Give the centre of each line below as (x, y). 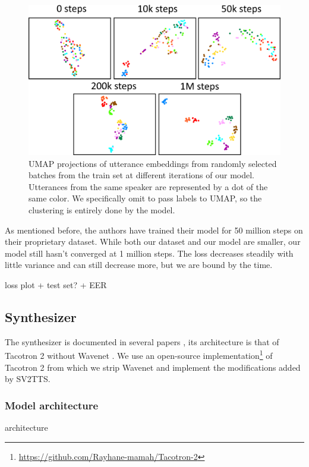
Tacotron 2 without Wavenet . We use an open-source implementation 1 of (139, 354)
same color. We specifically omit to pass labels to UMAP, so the (145, 198)
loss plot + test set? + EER (56, 284)
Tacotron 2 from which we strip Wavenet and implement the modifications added (153, 367)
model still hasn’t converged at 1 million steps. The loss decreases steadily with (149, 253)
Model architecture (52, 405)
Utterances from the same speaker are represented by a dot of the (148, 186)
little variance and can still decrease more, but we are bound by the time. (139, 265)
